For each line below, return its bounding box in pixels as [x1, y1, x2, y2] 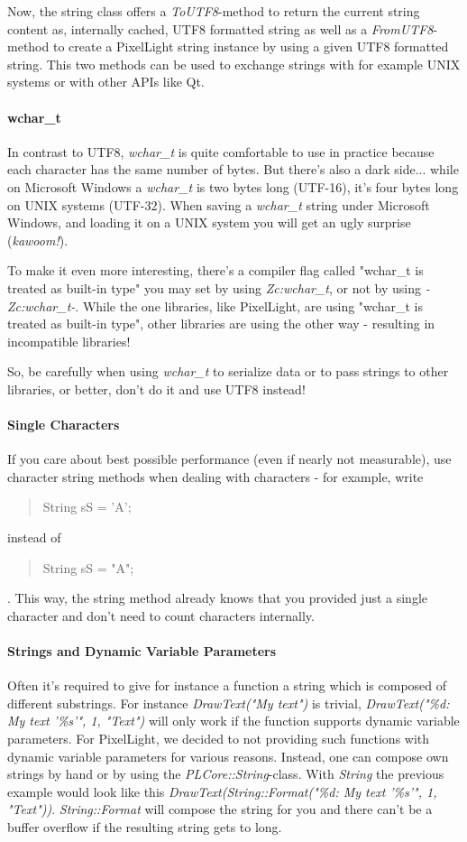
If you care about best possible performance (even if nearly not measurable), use [7, 449, 452, 468]
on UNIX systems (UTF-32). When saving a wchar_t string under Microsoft [7, 195, 430, 214]
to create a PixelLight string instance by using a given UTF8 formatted [52, 37, 449, 56]
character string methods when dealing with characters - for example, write [7, 467, 424, 486]
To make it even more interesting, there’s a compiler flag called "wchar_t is [7, 261, 424, 280]
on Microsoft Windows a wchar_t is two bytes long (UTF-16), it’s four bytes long [7, 177, 459, 196]
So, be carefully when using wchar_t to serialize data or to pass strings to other [7, 362, 449, 381]
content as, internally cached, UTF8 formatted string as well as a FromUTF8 [7, 19, 434, 38]
